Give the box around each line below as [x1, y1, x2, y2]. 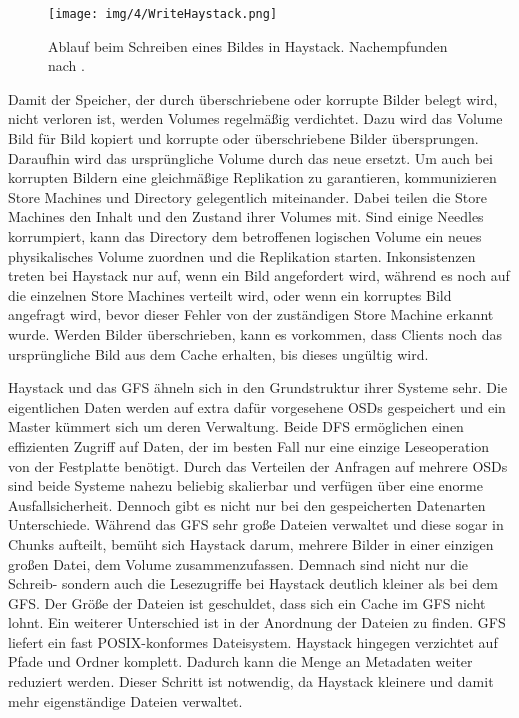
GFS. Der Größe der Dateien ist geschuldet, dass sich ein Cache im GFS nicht [8, 592, 486, 613]
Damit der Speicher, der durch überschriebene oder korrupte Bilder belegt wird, [8, 88, 498, 109]
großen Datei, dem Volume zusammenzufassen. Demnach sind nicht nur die [8, 553, 469, 574]
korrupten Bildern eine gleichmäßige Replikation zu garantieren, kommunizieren [8, 167, 497, 188]
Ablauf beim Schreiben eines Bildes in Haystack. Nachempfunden [48, 35, 448, 56]
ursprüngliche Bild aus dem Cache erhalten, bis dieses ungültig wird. [8, 343, 429, 364]
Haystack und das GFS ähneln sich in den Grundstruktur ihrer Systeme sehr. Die [8, 377, 508, 398]
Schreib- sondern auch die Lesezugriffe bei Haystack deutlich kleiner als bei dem [8, 573, 498, 594]
